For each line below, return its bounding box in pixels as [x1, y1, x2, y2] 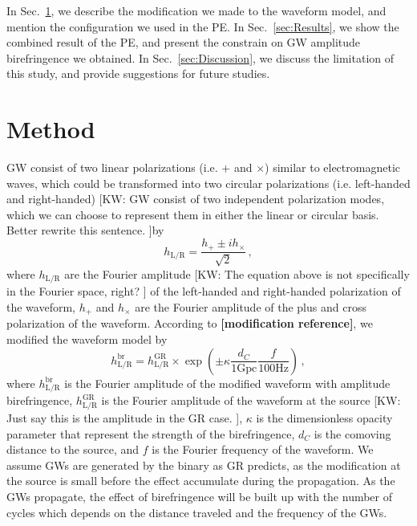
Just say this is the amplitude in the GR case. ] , [6, 410, 243, 426]
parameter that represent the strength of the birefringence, [6, 425, 295, 442]
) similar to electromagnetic [265, 159, 400, 176]
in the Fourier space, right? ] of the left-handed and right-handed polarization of [6, 283, 401, 300]
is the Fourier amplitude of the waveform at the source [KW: [101, 392, 401, 409]
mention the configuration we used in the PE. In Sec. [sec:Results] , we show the [6, 18, 399, 35]
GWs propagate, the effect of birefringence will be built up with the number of [6, 488, 393, 505]
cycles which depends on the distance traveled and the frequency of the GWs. [6, 504, 387, 520]
